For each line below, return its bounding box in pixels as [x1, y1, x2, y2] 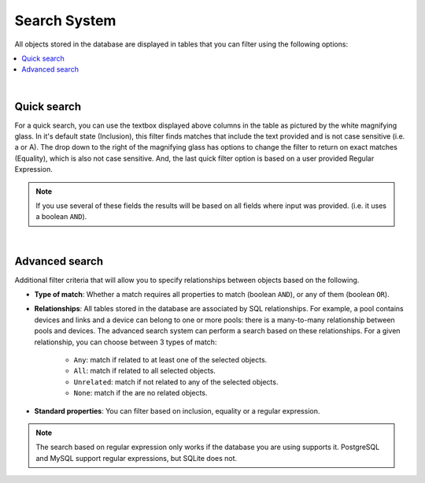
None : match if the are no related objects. [73, 388, 208, 398]
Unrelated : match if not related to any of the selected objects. [73, 377, 279, 386]
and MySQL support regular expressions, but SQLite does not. [35, 453, 238, 463]
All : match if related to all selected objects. [73, 366, 216, 376]
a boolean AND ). [35, 212, 87, 221]
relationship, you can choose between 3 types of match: [34, 337, 217, 347]
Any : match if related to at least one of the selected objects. [73, 355, 268, 364]
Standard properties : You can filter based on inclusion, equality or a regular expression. [34, 406, 320, 415]
